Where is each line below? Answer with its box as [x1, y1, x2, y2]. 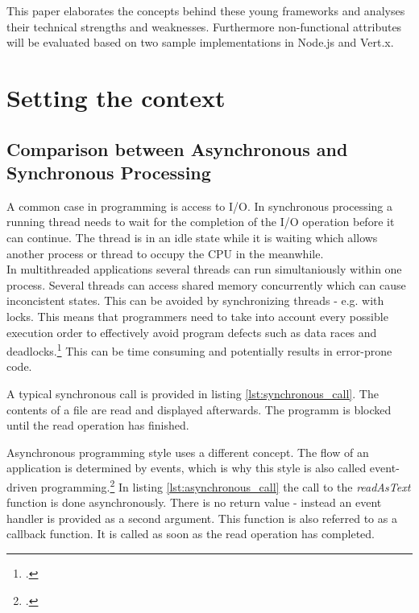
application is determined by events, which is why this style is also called [6, 459, 367, 476]
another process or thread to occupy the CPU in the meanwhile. [6, 245, 324, 261]
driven [6, 478, 38, 495]
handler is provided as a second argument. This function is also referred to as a [6, 509, 397, 526]
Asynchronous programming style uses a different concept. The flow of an [6, 443, 369, 460]
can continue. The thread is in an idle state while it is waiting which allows [6, 228, 378, 245]
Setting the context [6, 80, 226, 113]
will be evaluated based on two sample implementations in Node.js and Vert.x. [6, 34, 394, 51]
